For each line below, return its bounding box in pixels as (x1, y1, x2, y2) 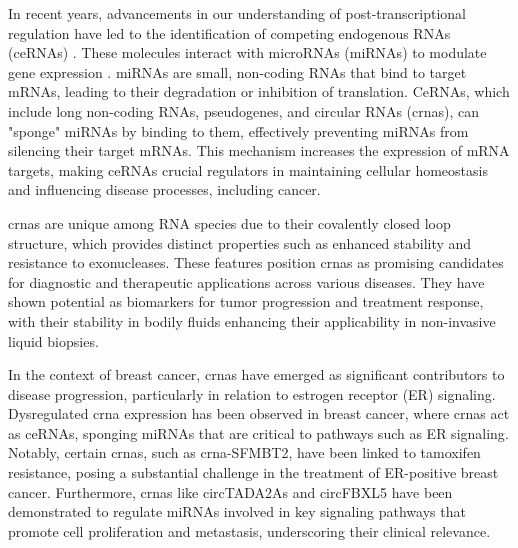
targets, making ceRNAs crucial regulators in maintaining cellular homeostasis (8, 159, 488, 180)
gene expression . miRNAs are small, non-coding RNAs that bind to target (8, 61, 467, 82)
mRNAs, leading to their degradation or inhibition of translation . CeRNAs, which (8, 81, 510, 102)
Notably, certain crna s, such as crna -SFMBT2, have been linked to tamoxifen (8, 442, 481, 463)
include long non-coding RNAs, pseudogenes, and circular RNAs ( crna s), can (8, 100, 480, 121)
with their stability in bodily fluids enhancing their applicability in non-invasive (8, 310, 496, 331)
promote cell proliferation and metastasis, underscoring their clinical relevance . (8, 520, 491, 541)
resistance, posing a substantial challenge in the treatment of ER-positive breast (8, 462, 499, 483)
